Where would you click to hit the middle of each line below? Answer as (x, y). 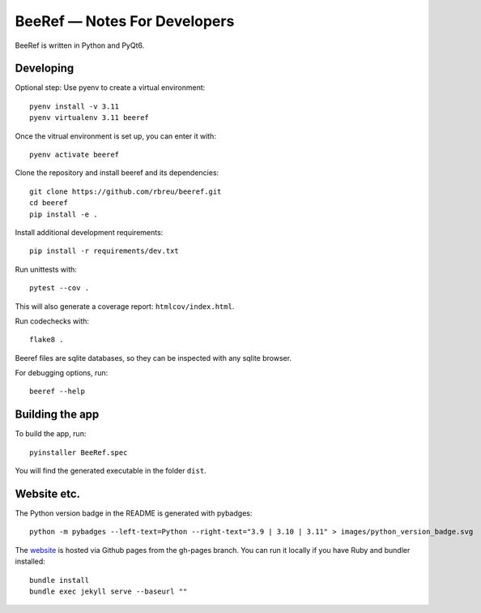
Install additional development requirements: (89, 232)
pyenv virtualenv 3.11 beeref (89, 118)
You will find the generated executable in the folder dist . (111, 471)
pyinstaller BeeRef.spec (79, 452)
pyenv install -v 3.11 (74, 106)
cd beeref (49, 203)
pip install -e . (64, 214)
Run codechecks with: (52, 321)
